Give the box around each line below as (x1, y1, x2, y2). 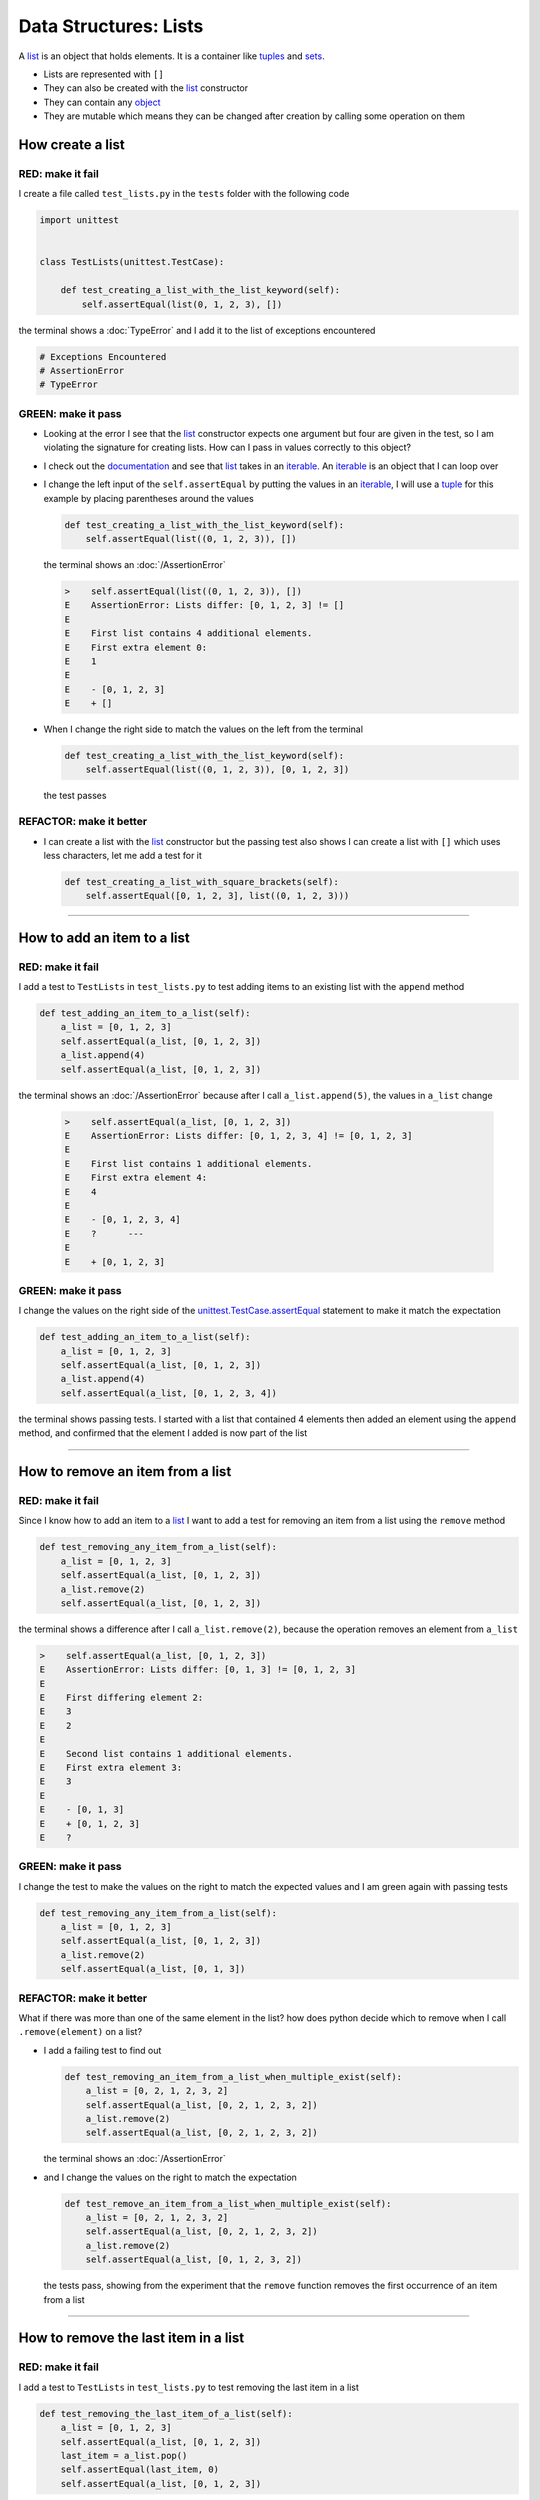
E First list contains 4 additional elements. (64, 628, 313, 639)
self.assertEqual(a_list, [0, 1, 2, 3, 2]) (85, 2254, 302, 2265)
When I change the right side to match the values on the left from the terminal (43, 723, 364, 735)
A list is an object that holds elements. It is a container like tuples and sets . (18, 50, 325, 62)
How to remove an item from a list (18, 1463, 232, 1480)
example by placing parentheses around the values (43, 492, 254, 504)
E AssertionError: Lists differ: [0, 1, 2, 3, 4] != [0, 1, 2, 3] (64, 1130, 413, 1142)
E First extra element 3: (39, 1761, 183, 1773)
